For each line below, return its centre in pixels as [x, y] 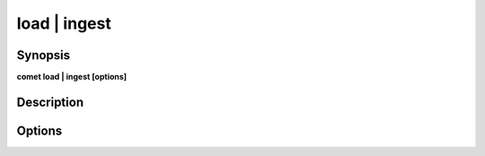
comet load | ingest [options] [72, 77]
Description [50, 102]
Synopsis [44, 55]
